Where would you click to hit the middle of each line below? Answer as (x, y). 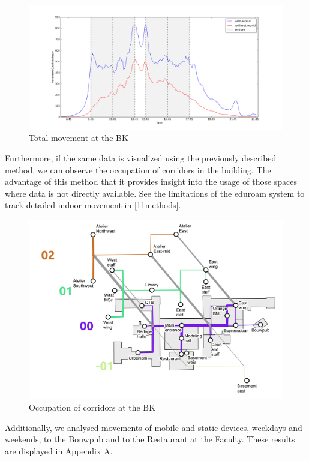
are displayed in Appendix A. (59, 450)
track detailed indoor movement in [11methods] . (93, 205)
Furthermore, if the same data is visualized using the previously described (141, 158)
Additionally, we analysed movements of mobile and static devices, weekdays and (154, 427)
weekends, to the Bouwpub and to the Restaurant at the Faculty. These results (150, 439)
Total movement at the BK (79, 138)
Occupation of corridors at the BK (92, 407)
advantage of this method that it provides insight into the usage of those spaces (151, 182)
